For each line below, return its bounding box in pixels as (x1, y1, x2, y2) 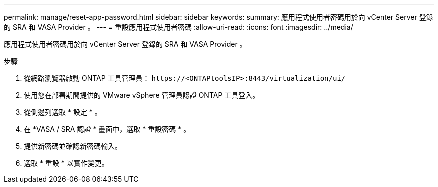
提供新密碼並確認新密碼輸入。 (24, 142, 122, 150)
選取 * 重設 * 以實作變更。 (24, 159, 109, 167)
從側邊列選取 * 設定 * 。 (24, 108, 102, 116)
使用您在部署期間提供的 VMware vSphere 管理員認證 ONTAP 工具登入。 (24, 91, 260, 99)
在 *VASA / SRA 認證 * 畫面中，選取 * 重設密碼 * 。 (24, 125, 191, 133)
